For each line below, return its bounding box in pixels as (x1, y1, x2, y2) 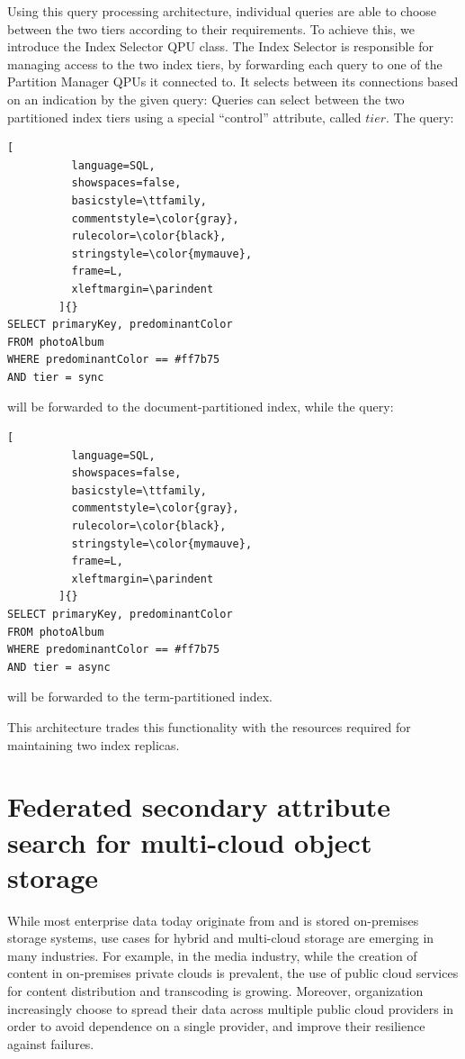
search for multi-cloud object (7, 823, 372, 860)
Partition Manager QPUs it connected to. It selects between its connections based (7, 72, 459, 91)
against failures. (7, 1034, 94, 1053)
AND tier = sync (7, 370, 104, 384)
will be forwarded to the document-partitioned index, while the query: (7, 397, 394, 416)
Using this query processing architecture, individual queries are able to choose (7, 2, 437, 20)
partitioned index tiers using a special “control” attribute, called (7, 107, 362, 126)
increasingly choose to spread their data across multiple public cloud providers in (7, 999, 454, 1018)
